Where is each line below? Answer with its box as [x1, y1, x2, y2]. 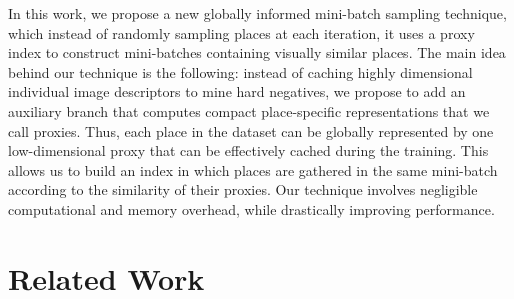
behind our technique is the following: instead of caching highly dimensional [8, 61, 473, 82]
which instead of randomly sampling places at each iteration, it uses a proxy [8, 22, 475, 43]
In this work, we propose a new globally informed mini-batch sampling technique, [8, 3, 507, 23]
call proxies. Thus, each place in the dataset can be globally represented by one [8, 120, 494, 141]
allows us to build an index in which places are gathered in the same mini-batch [8, 159, 498, 180]
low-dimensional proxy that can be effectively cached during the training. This [8, 140, 489, 161]
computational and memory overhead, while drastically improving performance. [8, 198, 495, 219]
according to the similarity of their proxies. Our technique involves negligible [8, 179, 478, 200]
